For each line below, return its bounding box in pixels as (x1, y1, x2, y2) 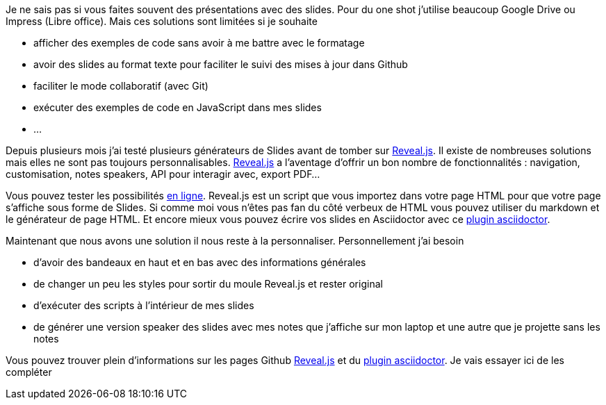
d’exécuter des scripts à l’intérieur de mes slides (33, 299, 254, 311)
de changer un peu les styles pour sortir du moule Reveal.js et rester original (33, 278, 383, 290)
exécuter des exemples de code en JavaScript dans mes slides (33, 101, 322, 113)
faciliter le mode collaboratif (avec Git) (33, 80, 208, 92)
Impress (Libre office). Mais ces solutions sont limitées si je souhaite (6, 15, 318, 27)
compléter (6, 366, 52, 378)
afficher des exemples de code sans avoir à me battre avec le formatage (33, 37, 365, 49)
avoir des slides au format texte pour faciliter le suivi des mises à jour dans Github (33, 58, 408, 70)
